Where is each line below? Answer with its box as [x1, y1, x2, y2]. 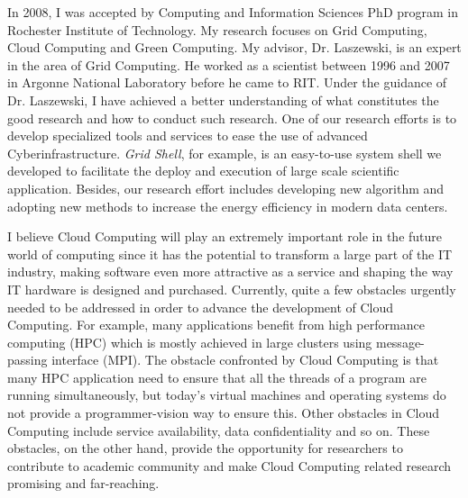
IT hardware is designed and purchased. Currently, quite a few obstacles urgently [7, 279, 456, 298]
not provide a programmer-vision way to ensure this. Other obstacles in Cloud [7, 403, 439, 422]
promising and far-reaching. [7, 474, 160, 493]
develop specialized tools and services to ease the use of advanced [7, 126, 368, 145]
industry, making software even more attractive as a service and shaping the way [7, 262, 454, 281]
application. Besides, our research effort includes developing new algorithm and [7, 178, 445, 197]
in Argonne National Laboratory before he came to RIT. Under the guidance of [7, 73, 447, 92]
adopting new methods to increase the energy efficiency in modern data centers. [7, 196, 448, 215]
